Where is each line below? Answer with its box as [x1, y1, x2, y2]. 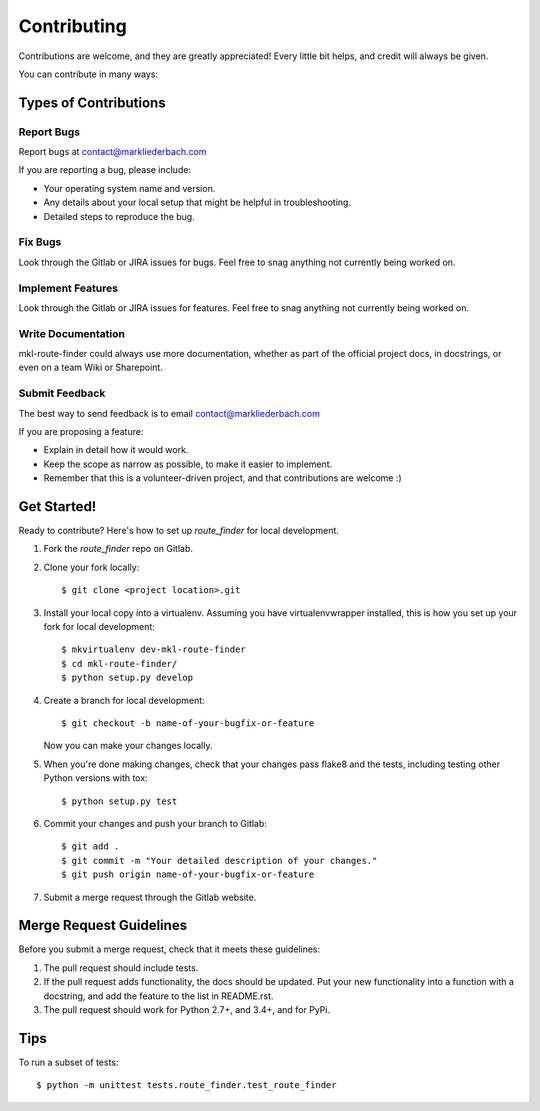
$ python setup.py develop [61, 672, 194, 684]
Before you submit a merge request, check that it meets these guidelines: [18, 943, 321, 955]
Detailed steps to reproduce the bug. [43, 210, 195, 222]
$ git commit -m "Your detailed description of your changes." [61, 855, 378, 866]
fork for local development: [43, 621, 155, 633]
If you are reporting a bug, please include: [18, 164, 192, 176]
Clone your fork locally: [43, 561, 140, 573]
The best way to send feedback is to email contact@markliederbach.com [18, 407, 320, 419]
